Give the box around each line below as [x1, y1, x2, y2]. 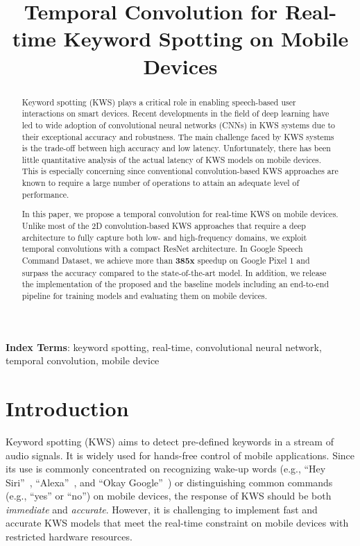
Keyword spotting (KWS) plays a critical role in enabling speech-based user [22, 96, 296, 108]
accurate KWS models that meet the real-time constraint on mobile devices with [6, 515, 349, 530]
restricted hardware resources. [6, 529, 132, 544]
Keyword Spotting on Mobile [63, 24, 349, 53]
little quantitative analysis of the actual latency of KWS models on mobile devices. [22, 153, 322, 165]
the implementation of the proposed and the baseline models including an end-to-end [22, 278, 329, 290]
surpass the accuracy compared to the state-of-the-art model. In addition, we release [22, 266, 327, 278]
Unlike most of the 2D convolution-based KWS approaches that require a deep [22, 220, 306, 231]
